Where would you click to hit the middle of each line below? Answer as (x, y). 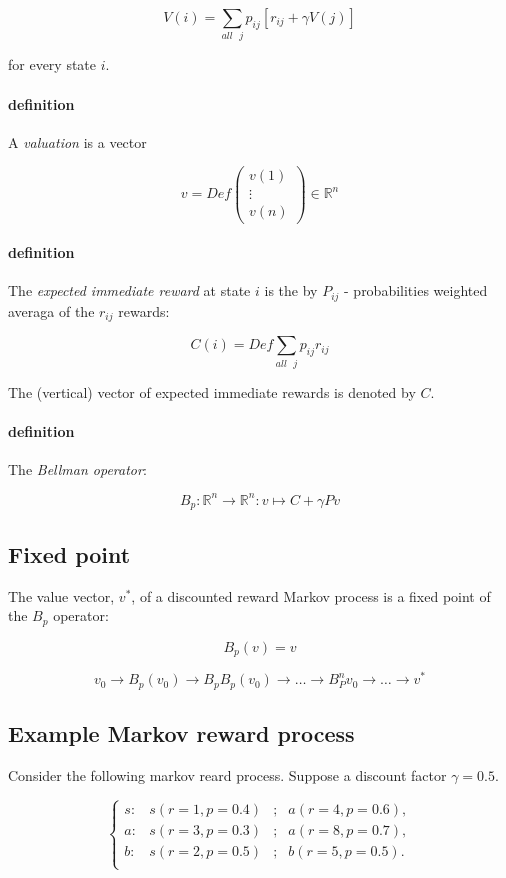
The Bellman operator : (77, 468)
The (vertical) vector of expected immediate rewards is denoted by (212, 391)
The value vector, (61, 595)
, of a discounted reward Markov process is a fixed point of (311, 595)
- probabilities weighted (416, 290)
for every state (52, 64)
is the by (291, 290)
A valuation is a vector (77, 141)
